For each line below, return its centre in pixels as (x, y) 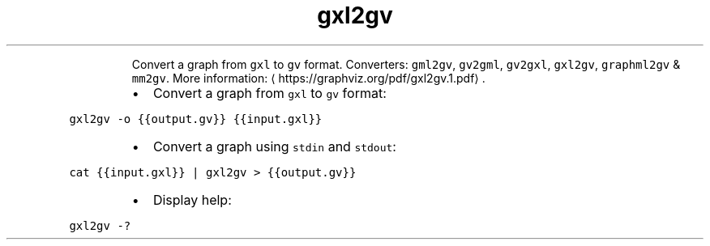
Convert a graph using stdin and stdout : (274, 146)
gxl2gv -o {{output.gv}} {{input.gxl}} (196, 119)
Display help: (192, 199)
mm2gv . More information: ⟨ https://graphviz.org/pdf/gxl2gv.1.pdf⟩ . (308, 78)
